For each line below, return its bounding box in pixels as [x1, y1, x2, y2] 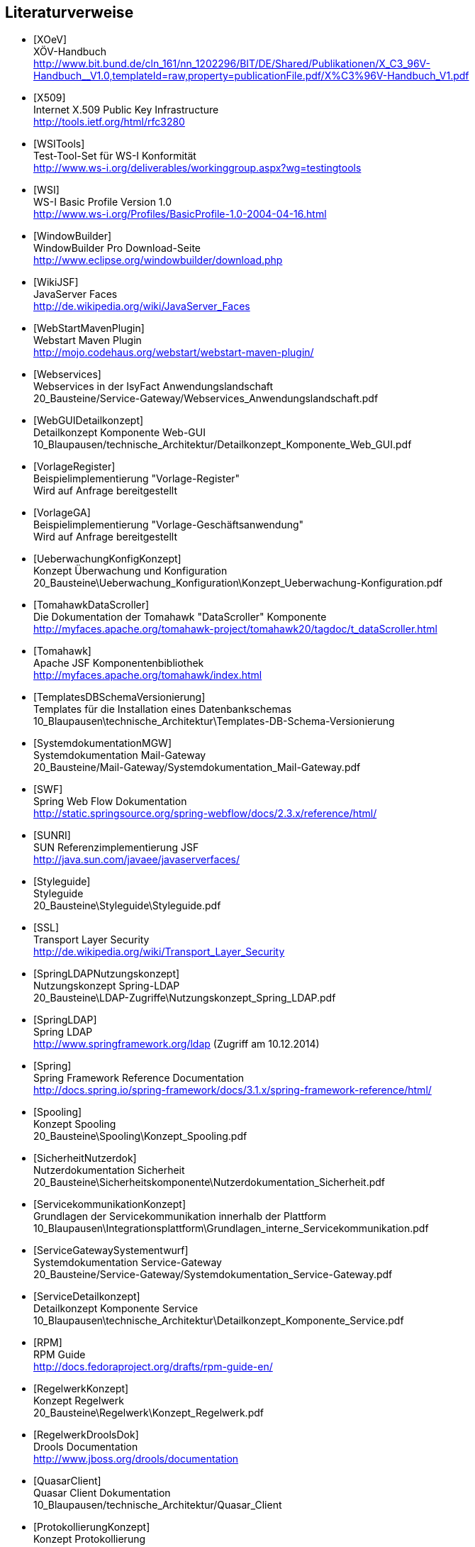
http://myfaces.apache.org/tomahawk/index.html [33, 669, 262, 682]
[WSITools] [33, 138, 85, 150]
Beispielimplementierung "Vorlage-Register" [33, 472, 240, 485]
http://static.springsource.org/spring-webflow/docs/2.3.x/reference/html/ [33, 807, 377, 820]
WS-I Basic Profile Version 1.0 [33, 196, 172, 209]
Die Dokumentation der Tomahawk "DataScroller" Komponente [33, 611, 327, 623]
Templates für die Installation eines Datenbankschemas [33, 703, 292, 716]
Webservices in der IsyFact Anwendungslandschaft [33, 380, 274, 393]
